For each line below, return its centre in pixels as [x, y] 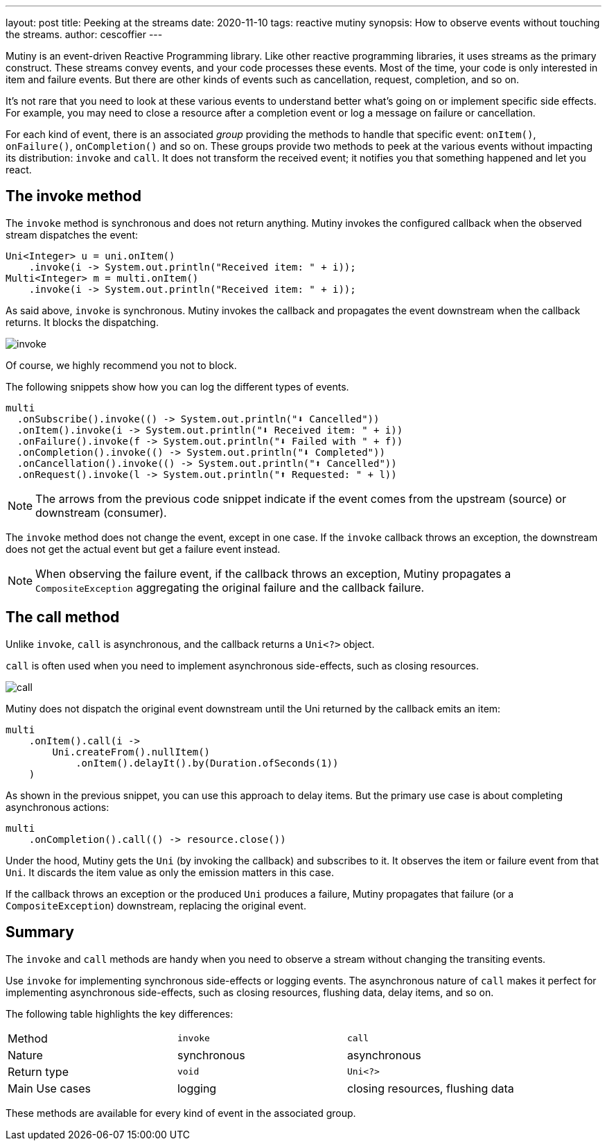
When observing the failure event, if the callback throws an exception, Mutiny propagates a [273, 573]
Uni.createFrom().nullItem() [131, 752]
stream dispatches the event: [72, 234]
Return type [38, 1071]
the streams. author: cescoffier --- [84, 34]
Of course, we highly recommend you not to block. [121, 365]
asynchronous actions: [58, 807]
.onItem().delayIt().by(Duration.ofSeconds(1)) [207, 763]
